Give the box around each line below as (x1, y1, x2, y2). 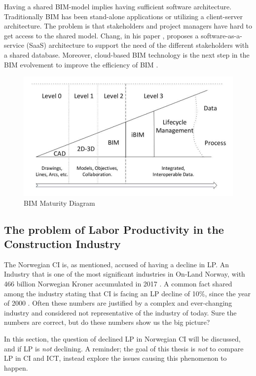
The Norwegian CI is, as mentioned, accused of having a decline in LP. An (4, 259, 229, 269)
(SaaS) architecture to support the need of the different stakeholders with (26, 40, 249, 50)
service (4, 40, 24, 50)
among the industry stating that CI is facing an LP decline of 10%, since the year (4, 288, 251, 298)
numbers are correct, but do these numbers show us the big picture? (4, 317, 210, 327)
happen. (4, 362, 28, 373)
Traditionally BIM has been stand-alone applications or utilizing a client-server (4, 11, 243, 21)
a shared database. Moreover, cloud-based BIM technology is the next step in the (4, 49, 250, 60)
